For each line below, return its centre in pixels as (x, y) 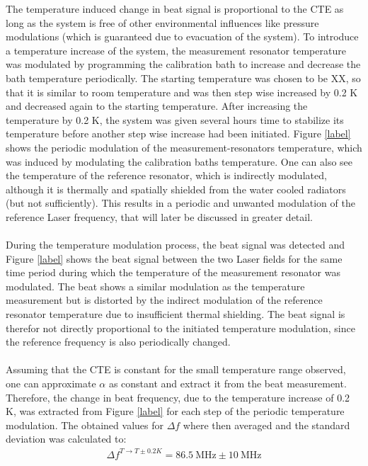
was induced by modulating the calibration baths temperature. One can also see (179, 161)
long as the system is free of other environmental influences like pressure (162, 22)
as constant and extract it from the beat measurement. (228, 383)
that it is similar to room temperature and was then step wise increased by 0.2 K (182, 92)
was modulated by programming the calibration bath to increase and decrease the (183, 64)
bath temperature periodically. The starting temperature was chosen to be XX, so (183, 78)
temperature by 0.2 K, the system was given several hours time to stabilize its (175, 119)
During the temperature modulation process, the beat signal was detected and (175, 245)
